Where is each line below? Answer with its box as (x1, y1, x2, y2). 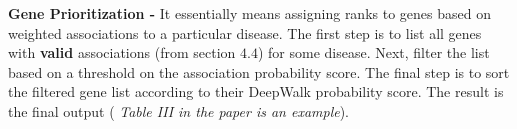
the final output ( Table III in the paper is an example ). (8, 100, 350, 121)
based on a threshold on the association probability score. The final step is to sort (8, 61, 510, 82)
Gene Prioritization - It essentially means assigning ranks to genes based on (8, 3, 491, 23)
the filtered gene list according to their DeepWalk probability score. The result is (8, 81, 504, 102)
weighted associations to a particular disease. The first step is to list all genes (8, 22, 482, 43)
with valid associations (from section (8, 42, 236, 63)
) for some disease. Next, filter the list (257, 42, 490, 63)
